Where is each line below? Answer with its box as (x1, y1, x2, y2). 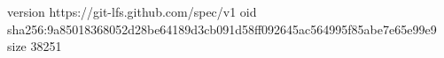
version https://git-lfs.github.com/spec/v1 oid (7, 3, 257, 20)
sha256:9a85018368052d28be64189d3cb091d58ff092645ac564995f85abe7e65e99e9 (7, 19, 437, 38)
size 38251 (7, 37, 62, 55)
